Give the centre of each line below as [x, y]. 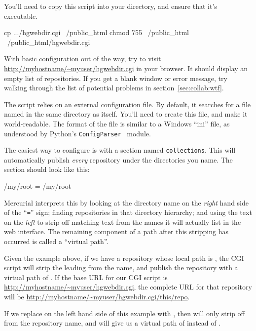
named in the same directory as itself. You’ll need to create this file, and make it [126, 114]
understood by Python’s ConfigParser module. [77, 133]
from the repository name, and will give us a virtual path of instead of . [112, 323]
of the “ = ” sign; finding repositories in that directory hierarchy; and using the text [128, 212]
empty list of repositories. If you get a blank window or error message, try [116, 78]
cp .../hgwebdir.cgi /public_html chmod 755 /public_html [96, 32]
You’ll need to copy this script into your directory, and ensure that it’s [110, 6]
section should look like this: [47, 169]
